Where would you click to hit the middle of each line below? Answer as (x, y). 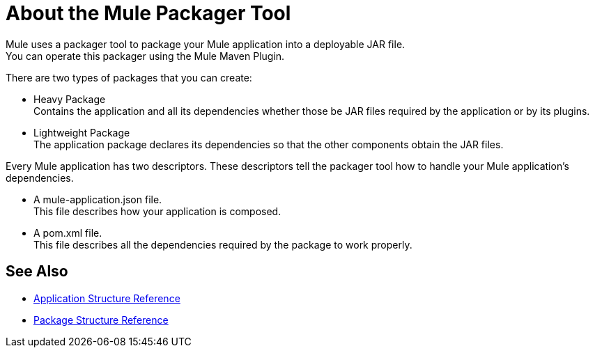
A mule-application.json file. (98, 199)
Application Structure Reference (107, 298)
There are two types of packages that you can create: (129, 77)
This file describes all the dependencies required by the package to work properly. (223, 244)
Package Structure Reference (101, 320)
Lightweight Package (82, 132)
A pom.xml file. (68, 233)
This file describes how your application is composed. (157, 211)
